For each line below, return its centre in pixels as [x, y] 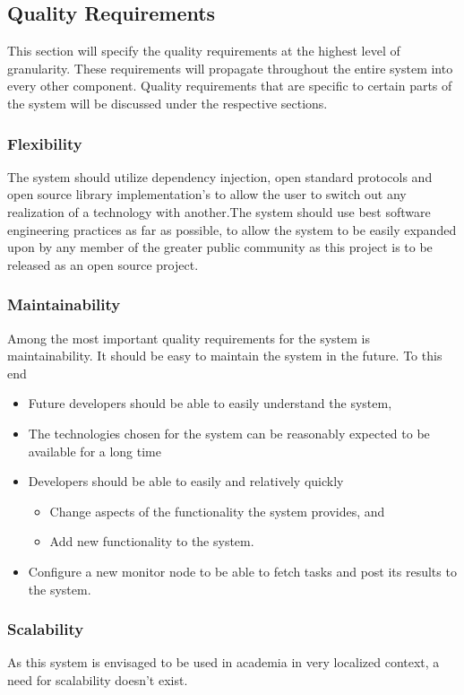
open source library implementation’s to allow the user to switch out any [207, 194]
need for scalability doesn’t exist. [98, 679]
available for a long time [95, 451]
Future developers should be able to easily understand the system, [210, 403]
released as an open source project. [103, 264]
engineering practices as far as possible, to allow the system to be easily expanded [232, 229]
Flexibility [45, 143]
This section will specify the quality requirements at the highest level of [204, 51]
